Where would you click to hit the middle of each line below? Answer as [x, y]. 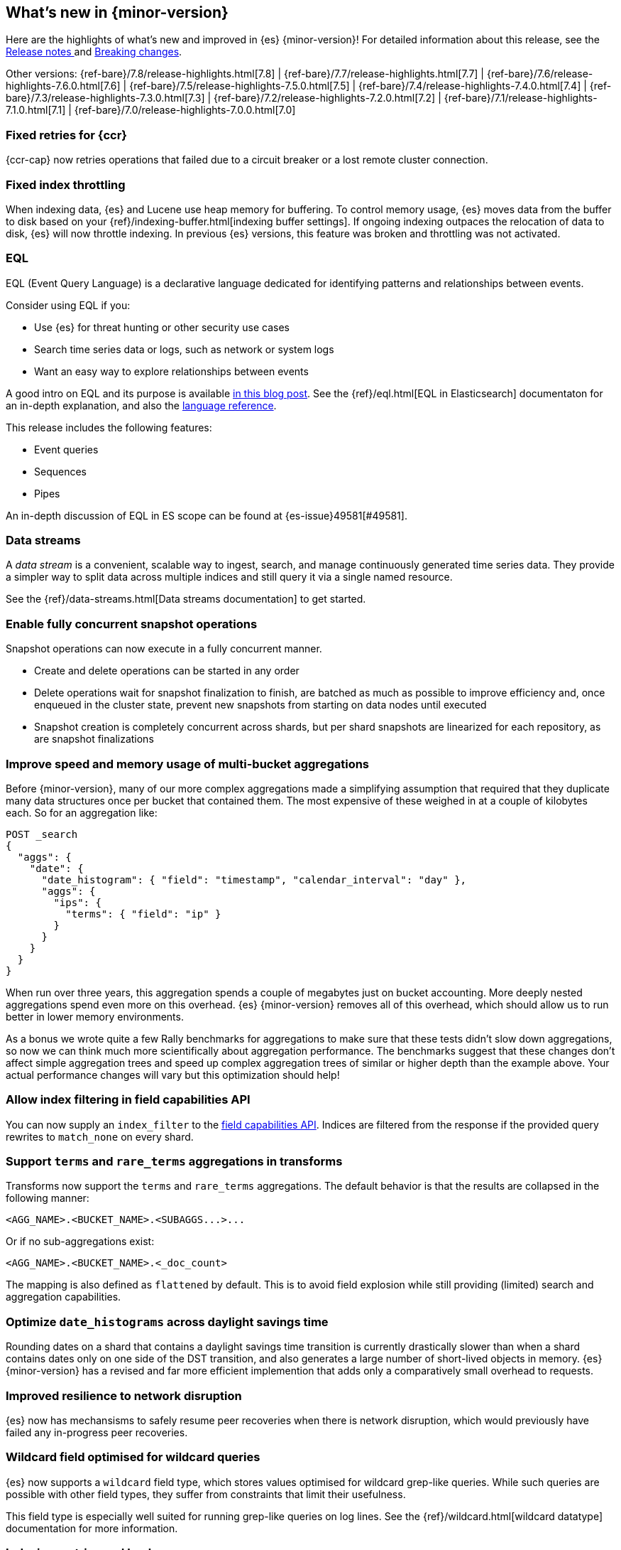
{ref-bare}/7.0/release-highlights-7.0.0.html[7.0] [185, 110]
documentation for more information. [92, 1528]
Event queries [66, 449]
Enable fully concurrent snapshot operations [132, 624]
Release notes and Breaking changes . [94, 52]
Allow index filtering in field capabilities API [128, 1100]
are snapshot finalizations [94, 739]
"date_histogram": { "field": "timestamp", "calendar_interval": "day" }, [254, 879]
